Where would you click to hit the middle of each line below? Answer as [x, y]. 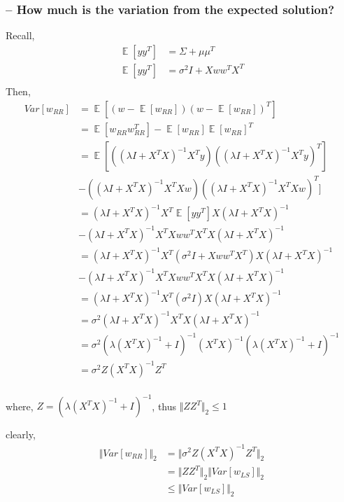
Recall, [20, 35]
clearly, [21, 434]
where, [20, 406]
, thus [164, 406]
